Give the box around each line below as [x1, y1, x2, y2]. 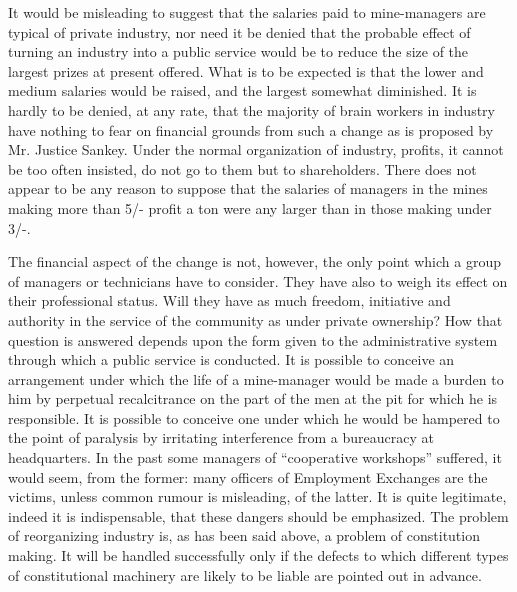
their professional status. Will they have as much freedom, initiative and [8, 290, 451, 311]
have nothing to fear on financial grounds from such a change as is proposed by [8, 119, 494, 140]
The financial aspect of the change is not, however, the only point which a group [8, 251, 501, 272]
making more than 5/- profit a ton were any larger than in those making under [8, 197, 492, 218]
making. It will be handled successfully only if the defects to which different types [8, 545, 509, 566]
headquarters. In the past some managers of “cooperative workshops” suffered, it [8, 447, 502, 468]
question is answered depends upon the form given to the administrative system [8, 329, 498, 350]
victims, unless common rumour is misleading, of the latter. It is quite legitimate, [8, 486, 507, 507]
